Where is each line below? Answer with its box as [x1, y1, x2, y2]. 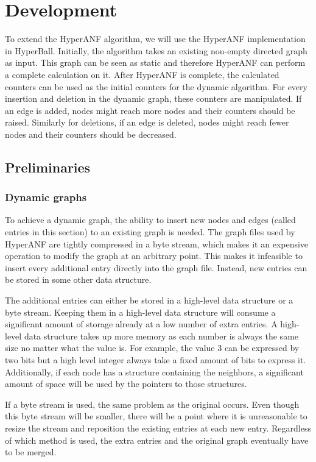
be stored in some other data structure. [5, 273, 152, 286]
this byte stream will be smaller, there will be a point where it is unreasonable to [5, 410, 307, 422]
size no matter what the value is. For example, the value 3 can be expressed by [5, 341, 300, 354]
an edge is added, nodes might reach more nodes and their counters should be [5, 104, 295, 116]
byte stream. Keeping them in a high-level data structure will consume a [5, 305, 276, 318]
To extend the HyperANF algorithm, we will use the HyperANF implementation [5, 32, 306, 45]
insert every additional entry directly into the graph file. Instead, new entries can [5, 261, 307, 274]
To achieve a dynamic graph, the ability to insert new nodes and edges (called [5, 213, 296, 226]
